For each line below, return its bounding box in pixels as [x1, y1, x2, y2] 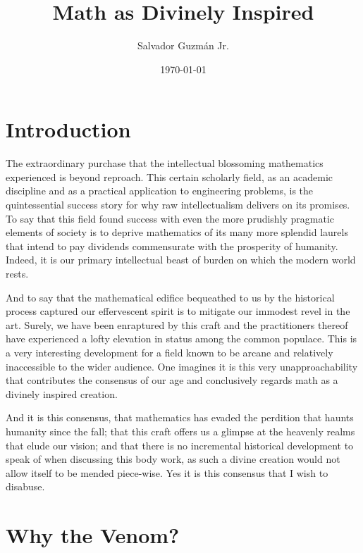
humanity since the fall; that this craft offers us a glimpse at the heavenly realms [6, 423, 355, 438]
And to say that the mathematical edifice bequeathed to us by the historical [6, 290, 335, 304]
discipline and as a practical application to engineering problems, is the [6, 183, 314, 198]
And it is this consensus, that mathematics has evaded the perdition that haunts [6, 410, 354, 425]
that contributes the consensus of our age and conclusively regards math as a [6, 373, 338, 387]
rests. [6, 266, 29, 280]
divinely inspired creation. [6, 386, 118, 401]
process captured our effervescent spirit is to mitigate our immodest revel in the [6, 304, 350, 318]
